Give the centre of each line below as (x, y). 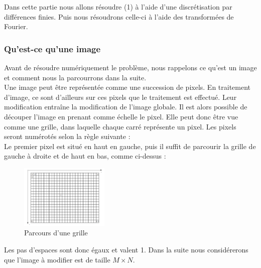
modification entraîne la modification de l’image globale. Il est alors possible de (126, 107)
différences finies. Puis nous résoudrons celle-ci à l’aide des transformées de (119, 16)
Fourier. (16, 26)
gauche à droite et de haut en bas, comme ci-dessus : (85, 156)
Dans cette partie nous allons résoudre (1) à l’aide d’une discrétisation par (118, 7)
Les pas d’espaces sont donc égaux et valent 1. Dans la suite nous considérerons (126, 250)
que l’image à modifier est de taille (57, 259)
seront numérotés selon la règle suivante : (67, 136)
